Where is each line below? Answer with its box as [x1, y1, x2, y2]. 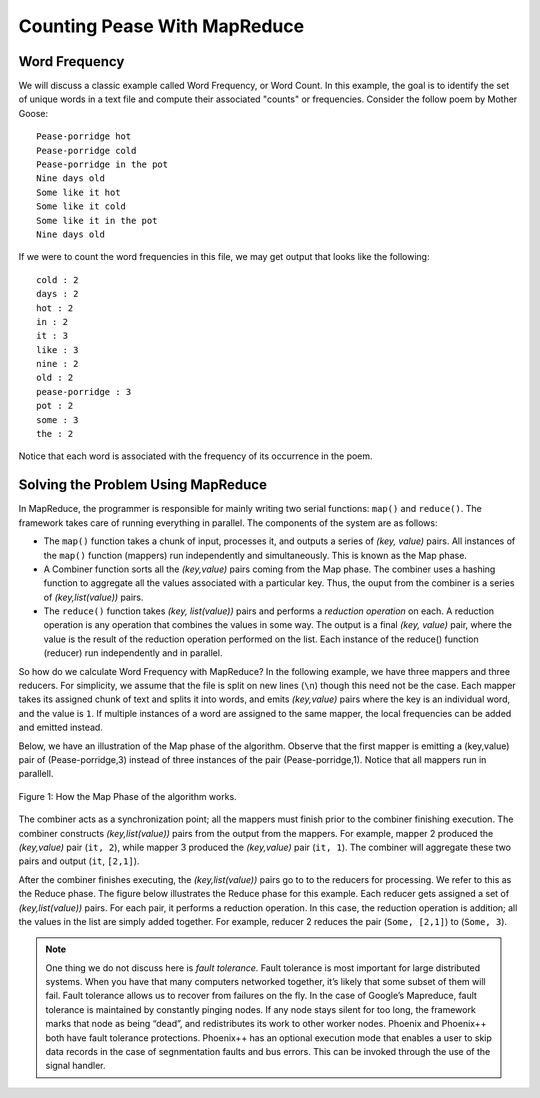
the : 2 [36, 428, 74, 440]
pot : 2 [36, 400, 74, 412]
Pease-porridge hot [36, 131, 132, 142]
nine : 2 [36, 358, 79, 370]
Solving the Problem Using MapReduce [18, 476, 267, 494]
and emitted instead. [18, 721, 104, 734]
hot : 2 [36, 302, 74, 314]
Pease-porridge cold [36, 145, 137, 156]
